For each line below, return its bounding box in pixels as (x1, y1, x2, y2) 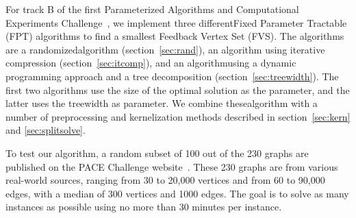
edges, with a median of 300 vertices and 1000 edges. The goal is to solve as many (5, 186, 349, 200)
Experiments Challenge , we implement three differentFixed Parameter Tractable (5, 15, 347, 29)
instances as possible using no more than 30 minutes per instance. (5, 199, 282, 214)
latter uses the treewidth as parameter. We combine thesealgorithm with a (5, 96, 318, 110)
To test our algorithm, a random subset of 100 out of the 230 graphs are (5, 145, 309, 160)
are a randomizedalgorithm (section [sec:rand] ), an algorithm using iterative (5, 42, 325, 56)
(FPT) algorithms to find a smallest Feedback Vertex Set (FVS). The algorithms (5, 29, 344, 43)
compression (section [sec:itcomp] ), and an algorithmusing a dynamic (5, 56, 296, 70)
